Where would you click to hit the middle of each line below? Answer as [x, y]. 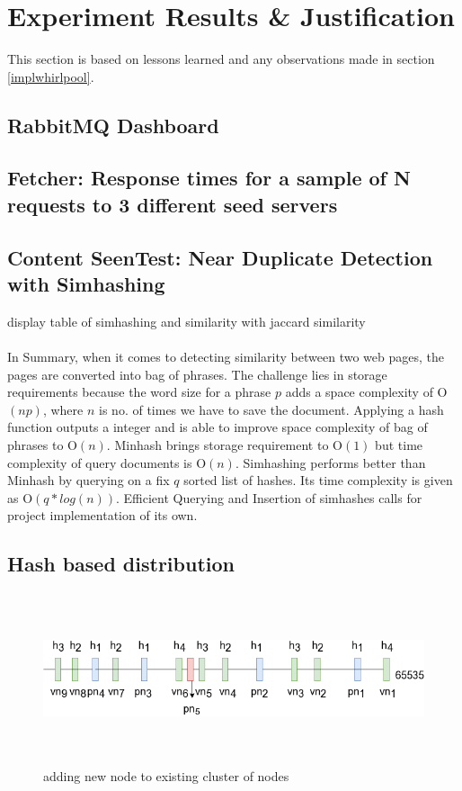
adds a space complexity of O [366, 392]
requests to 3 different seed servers [173, 204]
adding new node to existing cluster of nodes [166, 775]
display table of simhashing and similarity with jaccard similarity [187, 321]
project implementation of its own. [102, 515]
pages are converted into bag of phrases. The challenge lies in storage [197, 374]
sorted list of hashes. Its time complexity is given [318, 480]
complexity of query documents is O [107, 462]
